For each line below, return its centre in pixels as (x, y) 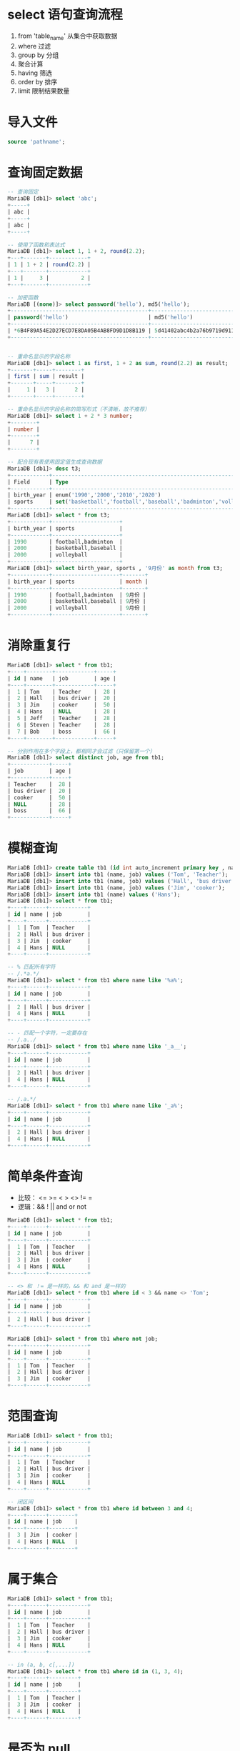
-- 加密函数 (23, 297)
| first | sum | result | (46, 376)
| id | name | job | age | (62, 678)
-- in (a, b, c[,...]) (41, 1665)
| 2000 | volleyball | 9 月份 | (77, 608)
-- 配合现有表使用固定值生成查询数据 (55, 462)
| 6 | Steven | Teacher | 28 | (62, 725)
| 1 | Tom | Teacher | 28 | (62, 692)
